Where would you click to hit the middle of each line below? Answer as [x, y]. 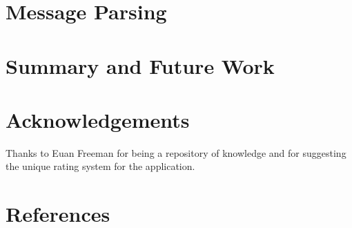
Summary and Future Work [140, 65]
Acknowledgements [98, 119]
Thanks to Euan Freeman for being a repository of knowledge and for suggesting [176, 152]
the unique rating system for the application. [100, 166]
